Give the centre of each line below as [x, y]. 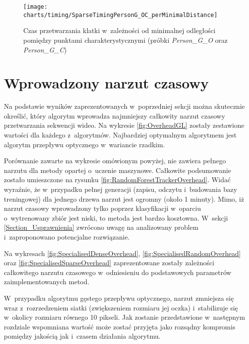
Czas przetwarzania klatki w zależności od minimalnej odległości [119, 30]
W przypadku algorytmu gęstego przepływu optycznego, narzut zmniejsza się [119, 298]
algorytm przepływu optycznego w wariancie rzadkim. [85, 144]
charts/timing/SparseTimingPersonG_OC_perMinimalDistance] [120, 15]
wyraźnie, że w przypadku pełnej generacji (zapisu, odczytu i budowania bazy [121, 189]
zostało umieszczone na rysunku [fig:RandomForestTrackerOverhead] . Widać [117, 180]
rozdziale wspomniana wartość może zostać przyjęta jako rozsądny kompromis [120, 326]
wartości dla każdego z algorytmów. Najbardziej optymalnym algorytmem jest [120, 135]
